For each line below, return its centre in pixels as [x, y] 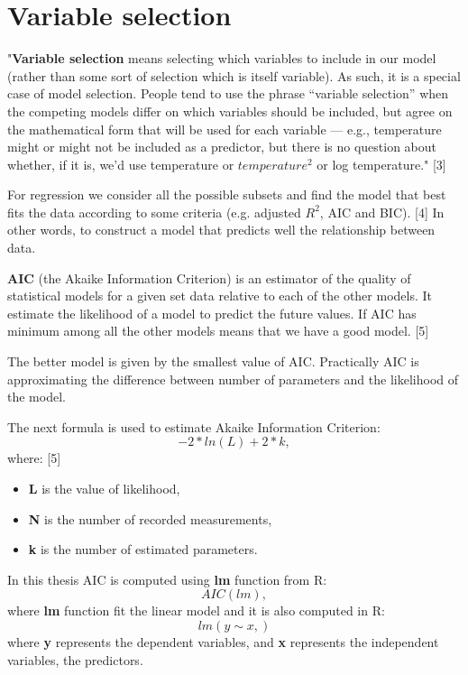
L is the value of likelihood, [104, 488]
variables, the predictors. [75, 659]
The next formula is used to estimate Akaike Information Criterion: [194, 426]
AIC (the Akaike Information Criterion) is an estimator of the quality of [209, 277]
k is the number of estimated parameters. [143, 549]
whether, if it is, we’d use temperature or [121, 164]
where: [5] [34, 458]
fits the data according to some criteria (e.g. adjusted [154, 212]
